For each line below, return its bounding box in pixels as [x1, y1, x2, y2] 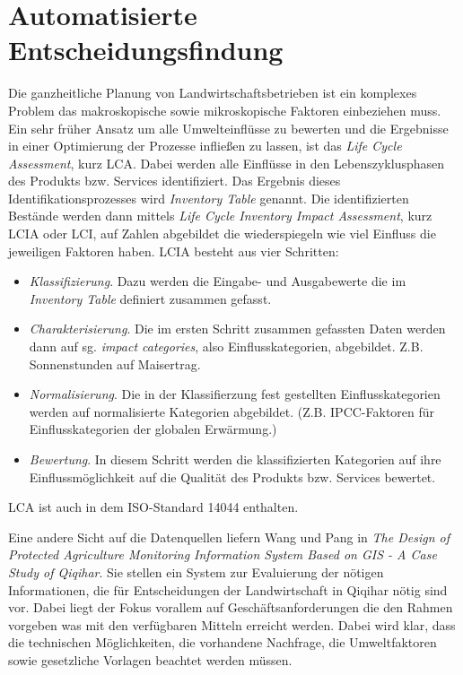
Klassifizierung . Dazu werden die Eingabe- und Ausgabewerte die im [29, 272, 406, 290]
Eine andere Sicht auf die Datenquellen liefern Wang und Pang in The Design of [8, 527, 450, 546]
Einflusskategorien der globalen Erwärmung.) [29, 420, 277, 438]
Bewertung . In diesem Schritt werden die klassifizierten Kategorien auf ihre [29, 450, 441, 468]
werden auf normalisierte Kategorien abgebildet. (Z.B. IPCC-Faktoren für [29, 402, 435, 420]
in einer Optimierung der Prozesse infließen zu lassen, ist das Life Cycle [8, 136, 402, 155]
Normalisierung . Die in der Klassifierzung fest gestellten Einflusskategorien [29, 385, 441, 403]
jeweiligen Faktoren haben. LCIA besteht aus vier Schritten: [8, 241, 339, 260]
